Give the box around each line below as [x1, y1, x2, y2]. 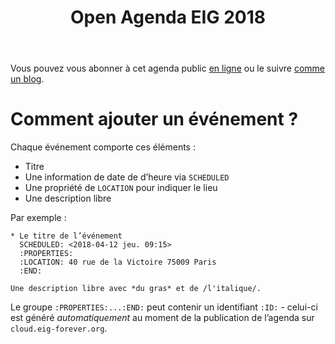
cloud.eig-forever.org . [10, 322, 108, 335]
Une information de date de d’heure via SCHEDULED [24, 171, 230, 183]
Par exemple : [10, 212, 67, 224]
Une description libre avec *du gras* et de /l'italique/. [10, 284, 262, 294]
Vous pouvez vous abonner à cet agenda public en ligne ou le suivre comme [10, 62, 325, 75]
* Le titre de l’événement [10, 231, 123, 241]
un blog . [10, 73, 45, 85]
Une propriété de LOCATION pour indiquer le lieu [24, 182, 218, 194]
